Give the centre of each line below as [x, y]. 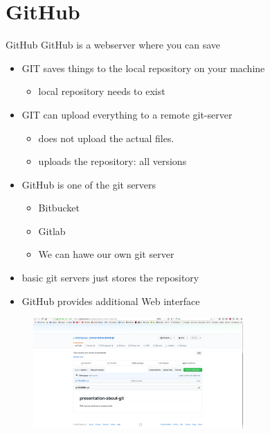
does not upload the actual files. [106, 138]
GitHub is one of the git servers [89, 184]
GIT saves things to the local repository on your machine [143, 68]
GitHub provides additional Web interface [111, 301]
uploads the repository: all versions [112, 161]
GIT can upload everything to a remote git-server [127, 114]
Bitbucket [59, 208]
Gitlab [52, 231]
